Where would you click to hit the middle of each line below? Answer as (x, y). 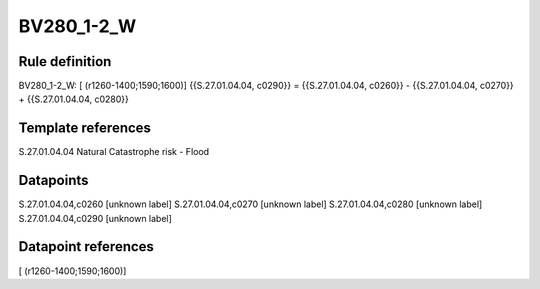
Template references (85, 128)
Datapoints (53, 180)
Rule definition (65, 61)
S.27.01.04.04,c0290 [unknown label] (95, 218)
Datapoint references (86, 246)
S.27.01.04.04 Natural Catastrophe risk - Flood (114, 152)
